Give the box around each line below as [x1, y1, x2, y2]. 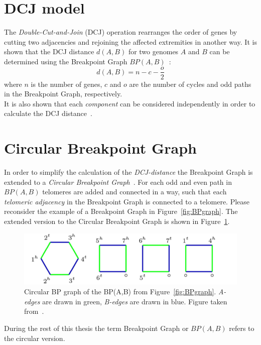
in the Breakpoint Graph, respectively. [4, 88, 122, 99]
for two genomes [128, 46, 179, 57]
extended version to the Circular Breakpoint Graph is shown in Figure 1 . [4, 216, 230, 226]
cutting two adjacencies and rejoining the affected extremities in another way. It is [4, 36, 257, 47]
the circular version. [4, 332, 65, 343]
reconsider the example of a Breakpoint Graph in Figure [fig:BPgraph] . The [4, 206, 238, 216]
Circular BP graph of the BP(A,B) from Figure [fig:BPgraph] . [24, 286, 216, 297]
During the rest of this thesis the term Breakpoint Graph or [4, 323, 189, 333]
